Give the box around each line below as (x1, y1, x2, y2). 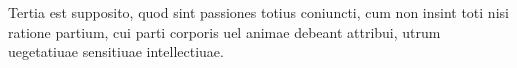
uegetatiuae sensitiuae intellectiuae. (8, 41, 224, 62)
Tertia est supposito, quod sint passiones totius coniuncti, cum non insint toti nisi (8, 2, 509, 22)
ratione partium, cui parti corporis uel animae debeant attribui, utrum (8, 21, 441, 42)
